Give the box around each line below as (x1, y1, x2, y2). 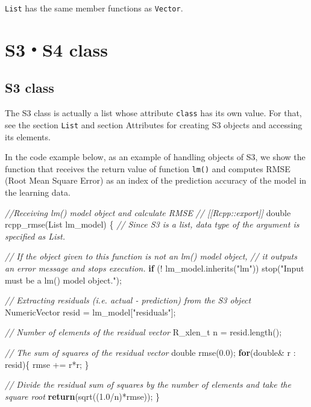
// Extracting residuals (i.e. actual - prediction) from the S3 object (5, 294, 251, 306)
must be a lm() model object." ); (5, 273, 122, 286)
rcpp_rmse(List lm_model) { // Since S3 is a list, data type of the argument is (5, 218, 300, 231)
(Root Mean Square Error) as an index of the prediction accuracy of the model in (5, 174, 307, 187)
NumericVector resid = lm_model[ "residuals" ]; (5, 305, 176, 318)
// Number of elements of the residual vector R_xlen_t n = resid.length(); (5, 326, 282, 338)
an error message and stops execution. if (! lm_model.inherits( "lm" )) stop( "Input (5, 261, 304, 274)
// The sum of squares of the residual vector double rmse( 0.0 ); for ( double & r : (5, 346, 296, 358)
